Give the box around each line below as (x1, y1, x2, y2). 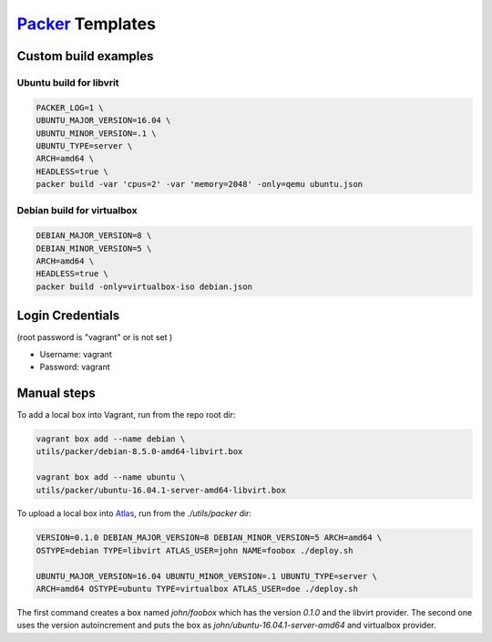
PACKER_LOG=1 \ (36, 102, 104, 113)
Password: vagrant (39, 361, 110, 373)
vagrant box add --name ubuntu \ (36, 472, 186, 482)
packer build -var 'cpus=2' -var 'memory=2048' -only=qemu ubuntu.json (36, 179, 364, 190)
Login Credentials (16, 308, 120, 324)
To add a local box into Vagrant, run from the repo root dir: (16, 409, 236, 419)
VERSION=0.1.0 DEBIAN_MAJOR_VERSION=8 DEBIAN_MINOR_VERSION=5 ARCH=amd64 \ (36, 533, 383, 543)
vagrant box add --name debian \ (36, 433, 186, 444)
